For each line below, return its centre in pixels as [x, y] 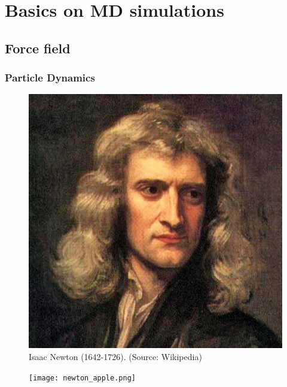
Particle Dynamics [50, 78]
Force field [38, 48]
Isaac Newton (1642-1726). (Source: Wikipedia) [115, 356]
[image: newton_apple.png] [82, 378]
